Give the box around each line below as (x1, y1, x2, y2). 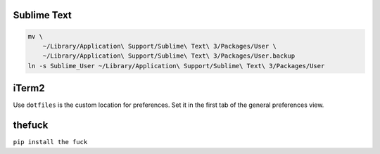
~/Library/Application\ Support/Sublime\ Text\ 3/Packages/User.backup (42, 52, 296, 60)
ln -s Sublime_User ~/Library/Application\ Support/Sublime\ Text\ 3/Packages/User (27, 62, 325, 70)
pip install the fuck (13, 138, 88, 146)
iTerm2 (13, 82, 45, 94)
